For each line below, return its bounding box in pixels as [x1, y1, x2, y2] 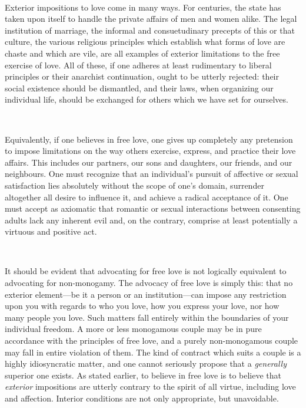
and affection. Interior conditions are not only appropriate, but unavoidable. [5, 392, 279, 404]
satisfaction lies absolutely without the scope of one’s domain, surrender [5, 179, 264, 191]
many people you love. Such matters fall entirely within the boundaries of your [5, 311, 289, 323]
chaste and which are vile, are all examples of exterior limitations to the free [5, 47, 280, 59]
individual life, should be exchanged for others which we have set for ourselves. [5, 93, 288, 106]
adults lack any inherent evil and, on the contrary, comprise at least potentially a [5, 213, 298, 226]
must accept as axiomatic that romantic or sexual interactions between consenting [5, 202, 301, 215]
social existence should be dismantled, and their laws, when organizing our [5, 81, 274, 94]
